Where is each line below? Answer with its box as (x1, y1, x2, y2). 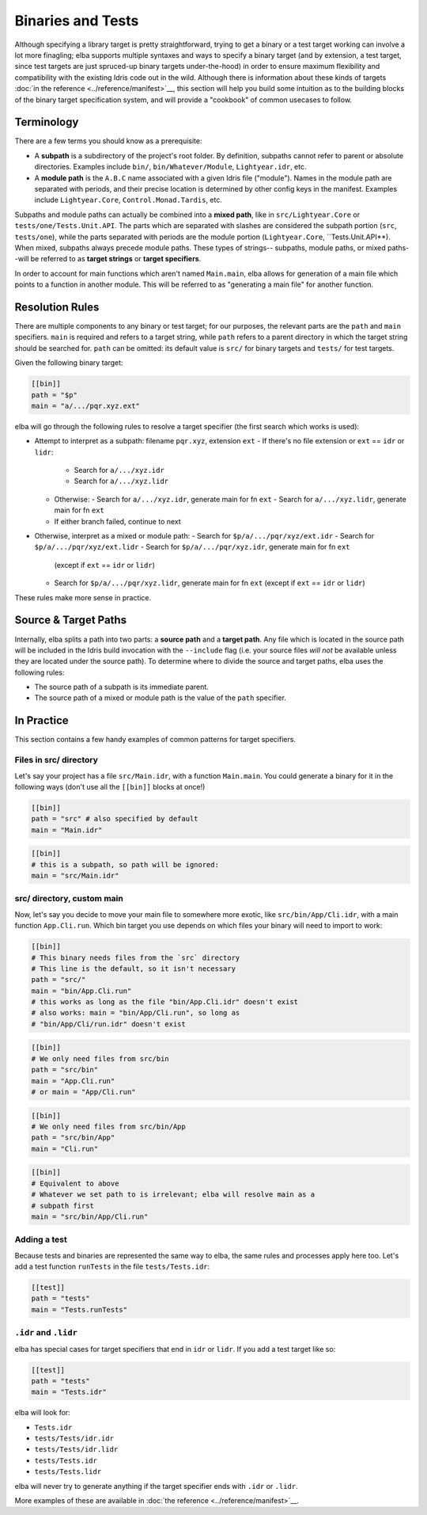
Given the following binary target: (14, 358, 123, 367)
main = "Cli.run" (31, 1144, 99, 1153)
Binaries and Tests (14, 12, 139, 29)
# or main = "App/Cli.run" (31, 1087, 136, 1097)
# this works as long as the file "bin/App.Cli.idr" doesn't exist (31, 998, 299, 1007)
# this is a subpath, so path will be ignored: (31, 860, 219, 869)
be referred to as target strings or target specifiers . (30, 254, 202, 264)
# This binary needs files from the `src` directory (31, 953, 240, 962)
